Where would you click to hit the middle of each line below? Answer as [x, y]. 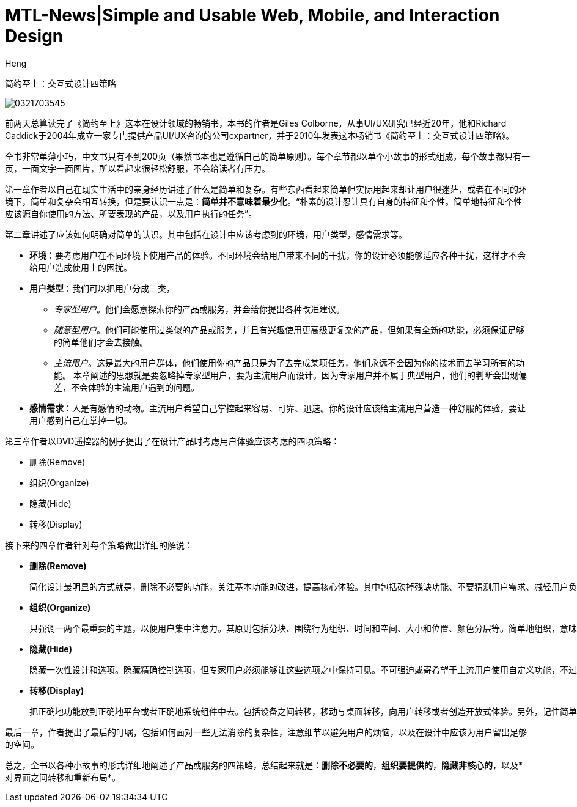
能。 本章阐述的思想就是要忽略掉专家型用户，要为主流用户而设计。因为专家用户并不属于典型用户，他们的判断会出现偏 [290, 375]
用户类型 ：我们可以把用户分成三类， [102, 288]
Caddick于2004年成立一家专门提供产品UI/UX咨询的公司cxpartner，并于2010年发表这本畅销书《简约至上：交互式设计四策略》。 [260, 135]
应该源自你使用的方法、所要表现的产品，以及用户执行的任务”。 [131, 213]
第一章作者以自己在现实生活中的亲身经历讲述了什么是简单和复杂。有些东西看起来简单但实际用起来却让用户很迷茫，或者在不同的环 [266, 189]
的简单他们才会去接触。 [101, 342]
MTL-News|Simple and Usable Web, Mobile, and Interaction [252, 15]
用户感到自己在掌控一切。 [81, 420]
